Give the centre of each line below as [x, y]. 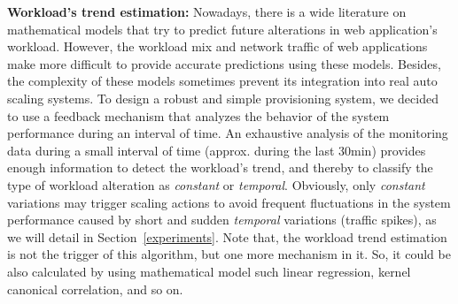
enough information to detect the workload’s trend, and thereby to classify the [220, 167]
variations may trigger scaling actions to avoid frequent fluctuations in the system [229, 202]
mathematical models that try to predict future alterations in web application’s [222, 29]
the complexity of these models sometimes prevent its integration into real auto [222, 81]
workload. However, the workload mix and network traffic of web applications [217, 46]
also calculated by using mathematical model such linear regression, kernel [209, 271]
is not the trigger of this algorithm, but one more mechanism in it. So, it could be [229, 254]
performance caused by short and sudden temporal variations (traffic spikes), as [222, 220]
